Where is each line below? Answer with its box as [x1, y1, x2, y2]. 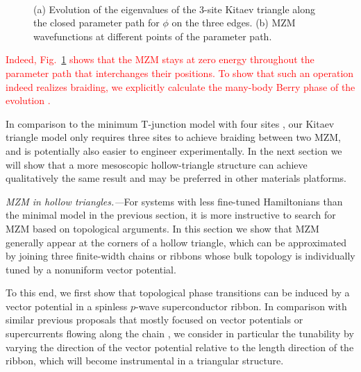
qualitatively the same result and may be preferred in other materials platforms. [6, 171, 346, 185]
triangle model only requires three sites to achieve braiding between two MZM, [6, 130, 342, 144]
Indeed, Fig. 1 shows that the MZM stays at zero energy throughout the [6, 52, 314, 67]
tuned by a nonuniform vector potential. [6, 262, 176, 276]
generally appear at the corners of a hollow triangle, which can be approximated [6, 235, 347, 249]
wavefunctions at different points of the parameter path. [33, 28, 272, 43]
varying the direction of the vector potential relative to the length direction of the [6, 339, 354, 354]
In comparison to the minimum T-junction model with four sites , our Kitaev [6, 116, 335, 130]
